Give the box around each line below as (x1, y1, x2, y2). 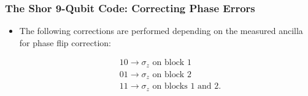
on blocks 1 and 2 (152, 82, 219, 91)
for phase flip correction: (19, 36, 111, 49)
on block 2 (152, 70, 191, 79)
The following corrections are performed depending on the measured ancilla (19, 24, 303, 37)
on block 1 (152, 58, 191, 67)
